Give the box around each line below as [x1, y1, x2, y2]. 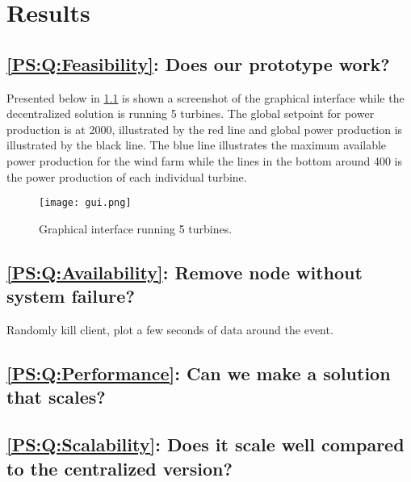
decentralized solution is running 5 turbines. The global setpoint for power [6, 105, 375, 122]
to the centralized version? [6, 455, 233, 480]
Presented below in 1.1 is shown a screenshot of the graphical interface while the [6, 89, 405, 106]
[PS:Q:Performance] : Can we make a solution [6, 360, 391, 385]
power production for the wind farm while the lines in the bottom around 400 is [6, 152, 402, 169]
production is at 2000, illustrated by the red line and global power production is [6, 120, 403, 137]
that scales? [6, 384, 106, 409]
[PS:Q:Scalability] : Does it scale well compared [6, 432, 405, 457]
